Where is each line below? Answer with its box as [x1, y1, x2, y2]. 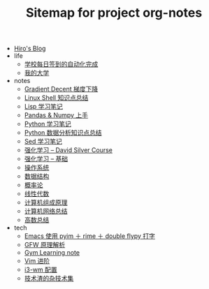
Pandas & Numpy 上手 [24, 111, 89, 119]
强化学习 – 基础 [24, 155, 69, 163]
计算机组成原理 [24, 198, 68, 207]
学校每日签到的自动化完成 [24, 60, 99, 68]
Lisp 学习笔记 [24, 103, 63, 111]
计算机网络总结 [24, 207, 68, 216]
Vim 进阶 [24, 257, 50, 265]
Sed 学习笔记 [24, 138, 63, 146]
